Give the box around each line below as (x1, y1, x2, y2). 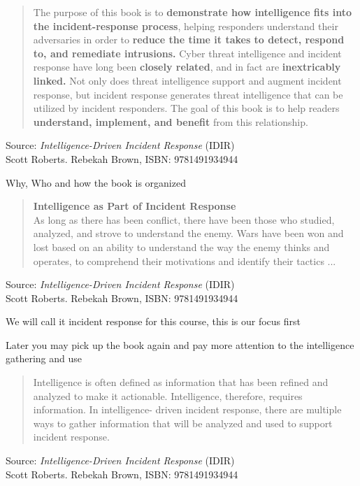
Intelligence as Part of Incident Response (33, 199, 236, 213)
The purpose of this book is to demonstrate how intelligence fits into (33, 5, 352, 19)
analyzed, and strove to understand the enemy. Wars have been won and (33, 226, 344, 241)
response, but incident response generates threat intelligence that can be (33, 87, 343, 101)
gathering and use (6, 351, 82, 366)
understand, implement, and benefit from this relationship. (33, 114, 308, 129)
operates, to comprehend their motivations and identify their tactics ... (33, 253, 336, 268)
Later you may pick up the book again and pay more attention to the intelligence (6, 337, 354, 352)
